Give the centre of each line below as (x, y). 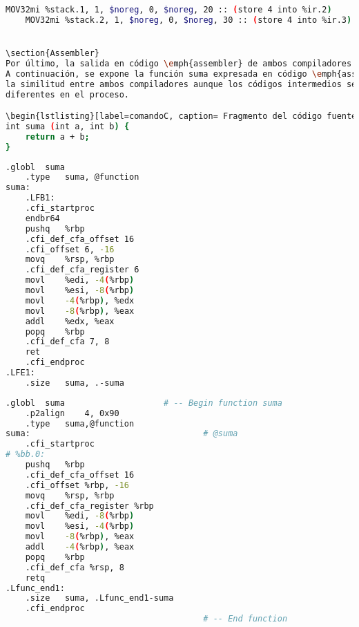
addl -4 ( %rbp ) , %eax (80, 547)
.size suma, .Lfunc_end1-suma (99, 598)
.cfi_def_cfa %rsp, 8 (75, 567)
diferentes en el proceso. (67, 94)
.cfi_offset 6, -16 (70, 249)
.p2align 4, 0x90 (72, 413)
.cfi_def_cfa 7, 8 (67, 342)
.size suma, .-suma (75, 383)
